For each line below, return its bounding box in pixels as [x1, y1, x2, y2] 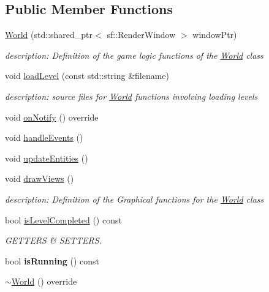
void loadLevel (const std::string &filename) [5, 69, 170, 82]
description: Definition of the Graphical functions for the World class [5, 192, 264, 205]
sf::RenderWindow [107, 28, 176, 41]
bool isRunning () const [5, 254, 100, 267]
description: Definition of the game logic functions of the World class [5, 48, 263, 61]
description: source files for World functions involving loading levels [5, 89, 258, 102]
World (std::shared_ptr [5, 28, 93, 41]
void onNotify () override [5, 110, 99, 123]
